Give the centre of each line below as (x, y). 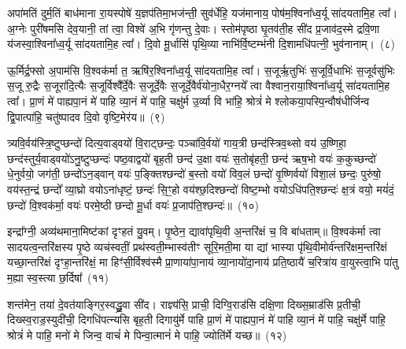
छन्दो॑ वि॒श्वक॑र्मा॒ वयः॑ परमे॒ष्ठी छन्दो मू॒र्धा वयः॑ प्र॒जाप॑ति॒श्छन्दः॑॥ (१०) (133, 204)
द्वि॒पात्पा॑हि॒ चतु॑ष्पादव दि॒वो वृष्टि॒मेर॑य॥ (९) (86, 116)
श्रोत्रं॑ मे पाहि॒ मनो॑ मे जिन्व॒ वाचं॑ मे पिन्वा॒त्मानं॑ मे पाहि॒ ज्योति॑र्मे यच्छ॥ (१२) (147, 334)
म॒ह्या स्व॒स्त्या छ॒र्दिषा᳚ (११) (58, 277)
